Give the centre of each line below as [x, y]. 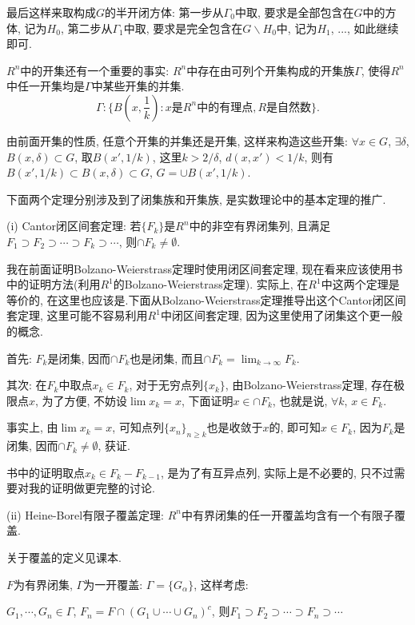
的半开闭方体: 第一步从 [164, 12]
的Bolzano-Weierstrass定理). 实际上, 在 [211, 284]
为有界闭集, [43, 584]
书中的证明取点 [46, 472]
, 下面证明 [207, 400]
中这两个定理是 [360, 284]
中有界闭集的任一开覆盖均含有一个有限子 [287, 514]
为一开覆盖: [113, 584]
